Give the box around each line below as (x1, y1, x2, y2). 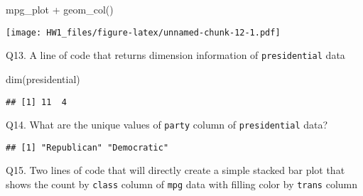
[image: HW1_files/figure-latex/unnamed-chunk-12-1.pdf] (6, 27, 281, 38)
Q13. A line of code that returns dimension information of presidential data (6, 48, 345, 62)
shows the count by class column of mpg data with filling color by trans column (6, 177, 357, 192)
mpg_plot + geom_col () (6, 2, 114, 16)
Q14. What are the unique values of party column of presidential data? (6, 117, 328, 132)
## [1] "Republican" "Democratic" (6, 142, 169, 153)
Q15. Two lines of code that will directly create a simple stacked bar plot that (6, 163, 345, 178)
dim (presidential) (6, 71, 80, 86)
